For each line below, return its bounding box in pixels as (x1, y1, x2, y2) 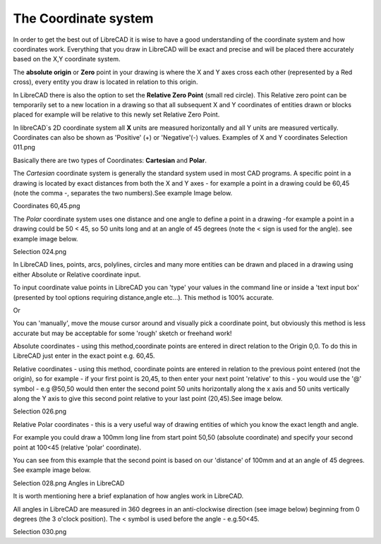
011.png (13, 143, 35, 152)
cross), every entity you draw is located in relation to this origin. (13, 78, 198, 86)
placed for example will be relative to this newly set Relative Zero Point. (13, 110, 220, 119)
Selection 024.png (13, 247, 67, 255)
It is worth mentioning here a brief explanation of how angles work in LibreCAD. (13, 492, 244, 500)
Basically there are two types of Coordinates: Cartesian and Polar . (13, 156, 207, 164)
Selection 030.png (13, 528, 67, 536)
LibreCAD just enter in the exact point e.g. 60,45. (13, 351, 155, 360)
